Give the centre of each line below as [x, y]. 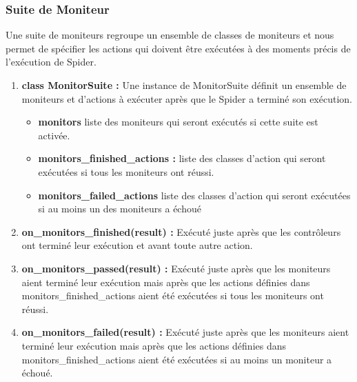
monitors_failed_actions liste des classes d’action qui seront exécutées [194, 195]
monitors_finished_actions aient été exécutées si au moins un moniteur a [177, 359]
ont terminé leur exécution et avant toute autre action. [137, 245]
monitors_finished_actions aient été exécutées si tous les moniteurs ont [173, 295]
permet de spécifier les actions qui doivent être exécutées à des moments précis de [178, 48]
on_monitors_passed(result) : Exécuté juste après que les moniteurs [176, 268]
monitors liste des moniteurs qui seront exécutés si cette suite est [178, 122]
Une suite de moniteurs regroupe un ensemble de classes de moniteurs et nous [170, 35]
